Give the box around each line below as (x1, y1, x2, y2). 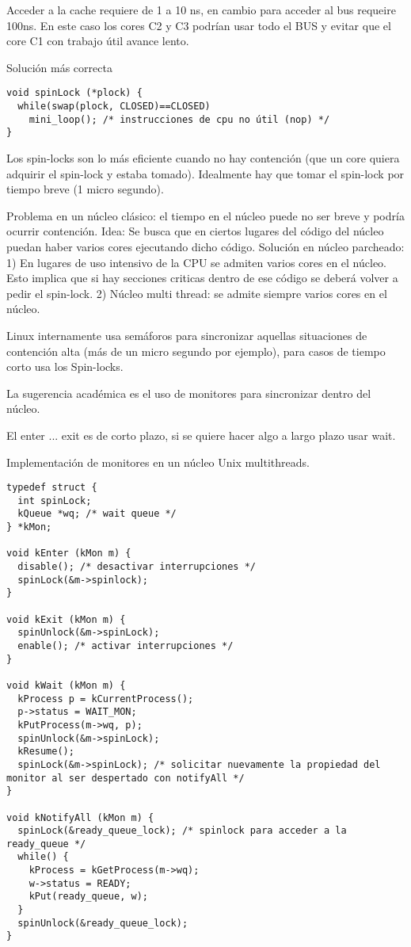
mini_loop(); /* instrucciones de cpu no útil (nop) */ (29, 113, 330, 125)
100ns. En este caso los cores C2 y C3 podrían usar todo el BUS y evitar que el (6, 17, 391, 33)
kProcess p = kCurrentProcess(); (17, 693, 194, 705)
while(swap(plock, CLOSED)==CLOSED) (17, 101, 211, 113)
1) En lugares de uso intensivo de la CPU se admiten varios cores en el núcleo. (6, 254, 387, 270)
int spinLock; (17, 495, 92, 506)
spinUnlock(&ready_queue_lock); (17, 917, 188, 929)
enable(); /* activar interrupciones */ (17, 640, 234, 651)
